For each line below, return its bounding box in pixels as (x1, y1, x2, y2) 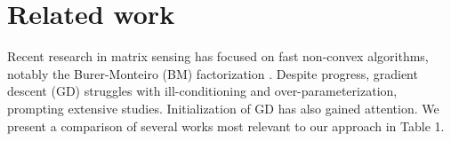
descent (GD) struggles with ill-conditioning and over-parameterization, (7, 82, 398, 100)
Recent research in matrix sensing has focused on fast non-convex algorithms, (7, 47, 429, 66)
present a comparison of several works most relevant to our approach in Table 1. (7, 116, 445, 135)
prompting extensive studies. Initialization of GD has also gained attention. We (7, 98, 439, 117)
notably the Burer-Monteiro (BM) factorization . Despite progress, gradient (7, 64, 418, 82)
